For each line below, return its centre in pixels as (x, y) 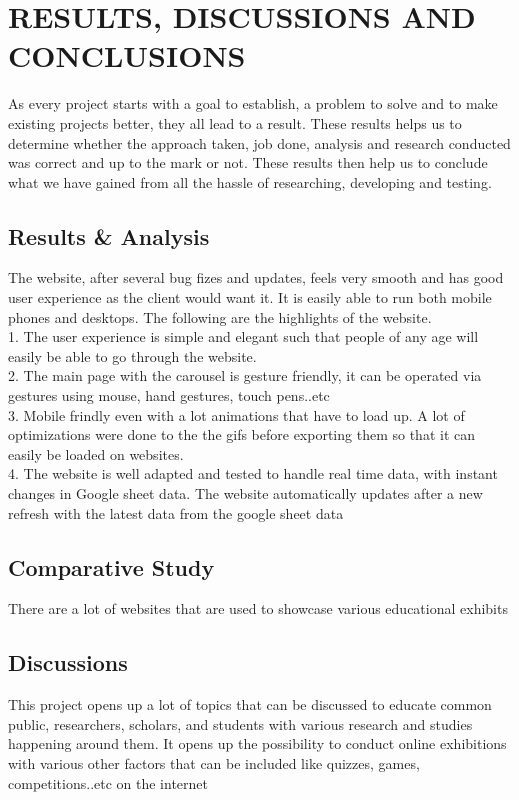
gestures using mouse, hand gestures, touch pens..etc (169, 395)
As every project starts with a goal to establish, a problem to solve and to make (253, 103)
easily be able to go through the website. (132, 355)
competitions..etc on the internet (108, 782)
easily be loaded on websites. (96, 453)
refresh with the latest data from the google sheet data (176, 512)
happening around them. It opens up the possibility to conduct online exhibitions (257, 743)
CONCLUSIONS (127, 55)
